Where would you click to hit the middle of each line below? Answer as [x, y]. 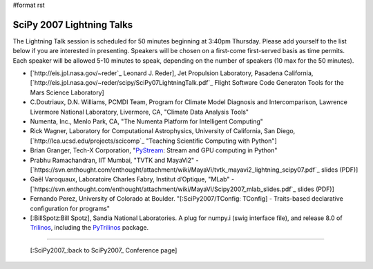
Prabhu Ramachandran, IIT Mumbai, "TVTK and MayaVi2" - [115, 160]
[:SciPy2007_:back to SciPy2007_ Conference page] [104, 250]
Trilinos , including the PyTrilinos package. [89, 228]
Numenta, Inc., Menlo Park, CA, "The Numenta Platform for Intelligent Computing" [147, 121]
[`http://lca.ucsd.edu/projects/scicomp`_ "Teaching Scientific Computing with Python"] [153, 141]
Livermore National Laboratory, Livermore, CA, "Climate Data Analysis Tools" [139, 112]
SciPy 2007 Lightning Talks [73, 24]
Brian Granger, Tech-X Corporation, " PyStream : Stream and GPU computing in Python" [154, 150]
